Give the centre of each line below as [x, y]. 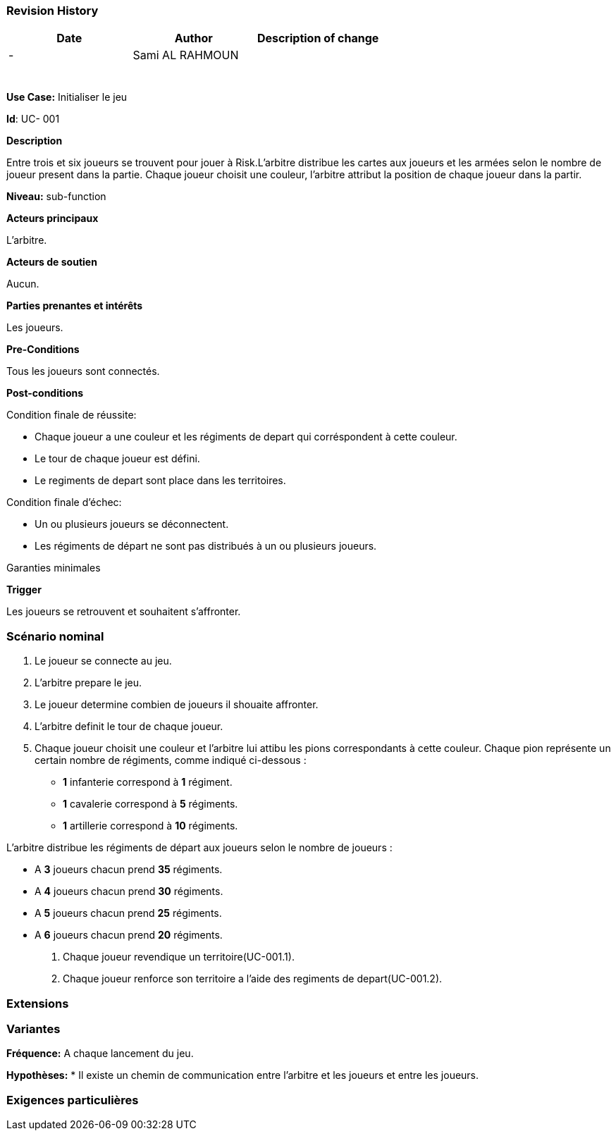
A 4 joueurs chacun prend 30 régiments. [129, 891]
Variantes [33, 1029]
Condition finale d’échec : [64, 502]
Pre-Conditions [43, 350]
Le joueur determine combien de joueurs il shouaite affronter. [177, 705]
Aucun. [23, 284]
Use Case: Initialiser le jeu [67, 97]
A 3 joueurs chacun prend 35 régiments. [129, 870]
